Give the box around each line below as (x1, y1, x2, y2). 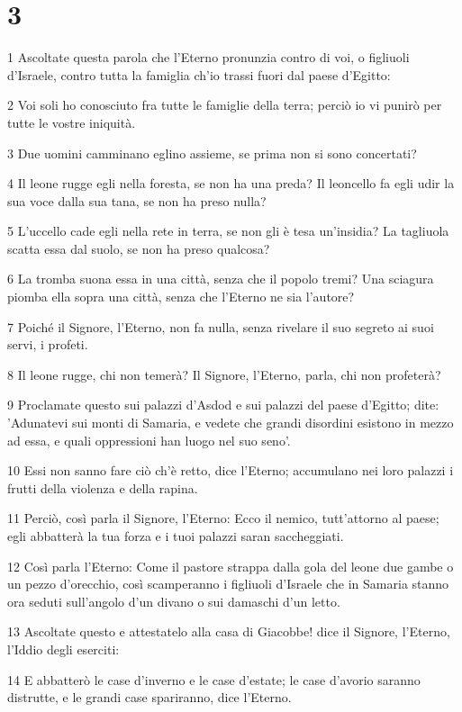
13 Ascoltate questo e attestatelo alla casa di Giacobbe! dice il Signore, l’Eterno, (7, 622, 450, 641)
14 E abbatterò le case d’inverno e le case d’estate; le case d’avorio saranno (7, 670, 421, 689)
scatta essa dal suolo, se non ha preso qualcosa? (7, 239, 270, 257)
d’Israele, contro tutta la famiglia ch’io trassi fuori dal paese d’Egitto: (7, 65, 391, 84)
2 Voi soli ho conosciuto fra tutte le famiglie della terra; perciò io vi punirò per (7, 95, 442, 114)
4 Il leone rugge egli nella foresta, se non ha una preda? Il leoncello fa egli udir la (7, 174, 455, 193)
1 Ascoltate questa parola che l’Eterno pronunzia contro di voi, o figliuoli (7, 48, 410, 67)
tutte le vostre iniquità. (7, 113, 136, 131)
